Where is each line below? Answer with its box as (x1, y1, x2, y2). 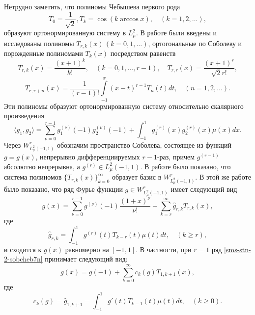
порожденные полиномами (4, 48, 83, 58)
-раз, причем (157, 152, 195, 162)
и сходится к (4, 244, 42, 254)
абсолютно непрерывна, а (4, 161, 80, 171)
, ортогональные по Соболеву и (148, 38, 242, 48)
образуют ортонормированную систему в (4, 27, 126, 38)
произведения (4, 110, 44, 121)
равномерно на (65, 244, 109, 254)
